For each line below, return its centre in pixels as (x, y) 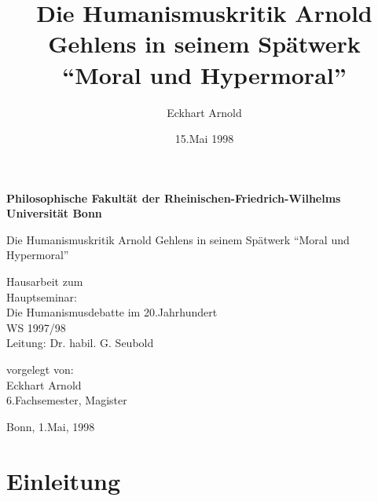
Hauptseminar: (42, 296)
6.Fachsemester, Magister (67, 400)
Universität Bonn (54, 213)
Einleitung (64, 480)
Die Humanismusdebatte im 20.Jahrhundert (112, 312)
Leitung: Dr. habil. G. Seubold (80, 343)
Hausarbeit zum (45, 282)
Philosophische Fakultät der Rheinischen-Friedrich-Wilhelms (174, 197)
